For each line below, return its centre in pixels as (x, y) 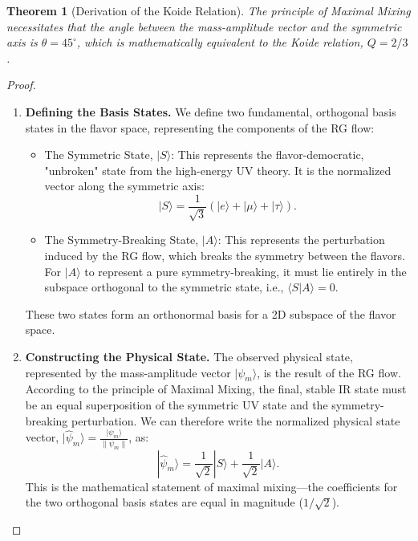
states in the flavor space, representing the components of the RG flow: (200, 127)
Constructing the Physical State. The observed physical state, (189, 356)
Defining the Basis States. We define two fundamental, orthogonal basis (211, 111)
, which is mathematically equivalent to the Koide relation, (220, 42)
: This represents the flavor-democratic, (268, 155)
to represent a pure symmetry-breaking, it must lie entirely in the (246, 271)
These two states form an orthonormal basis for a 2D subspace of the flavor (211, 313)
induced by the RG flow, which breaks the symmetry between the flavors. (225, 255)
